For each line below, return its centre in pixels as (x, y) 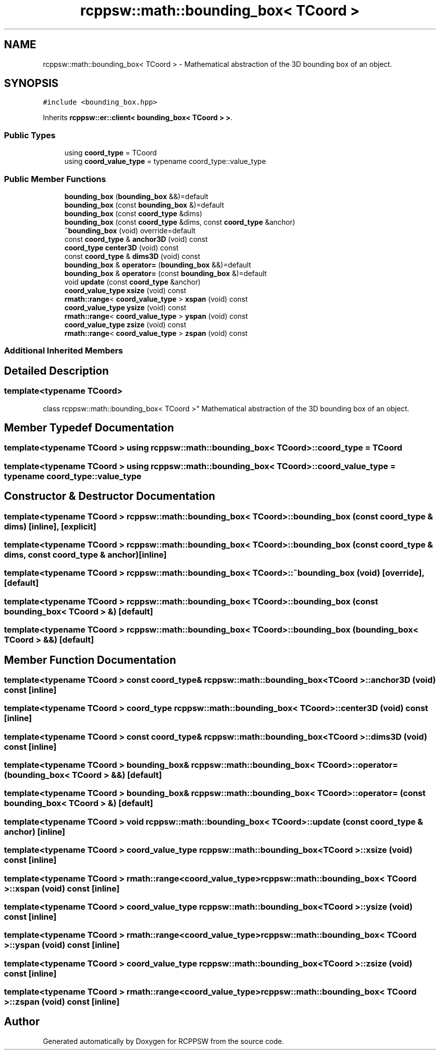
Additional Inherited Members (64, 351)
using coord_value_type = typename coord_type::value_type (165, 161)
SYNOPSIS (31, 83)
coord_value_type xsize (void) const (125, 290)
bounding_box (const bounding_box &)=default (144, 205)
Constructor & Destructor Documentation (110, 496)
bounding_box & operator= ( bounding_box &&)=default (158, 265)
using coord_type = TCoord (111, 153)
